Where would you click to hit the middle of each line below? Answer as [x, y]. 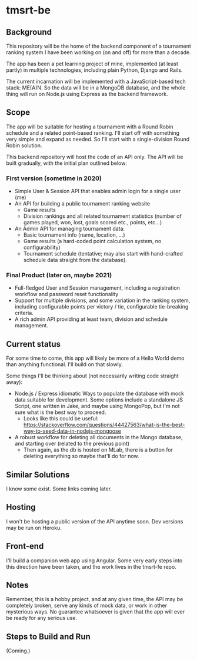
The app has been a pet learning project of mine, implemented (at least [92, 64]
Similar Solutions [38, 475]
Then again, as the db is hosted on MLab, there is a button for [98, 450]
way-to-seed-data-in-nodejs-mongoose [72, 431]
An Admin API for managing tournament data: [70, 229]
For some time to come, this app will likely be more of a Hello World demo [95, 358]
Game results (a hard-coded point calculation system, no [92, 241]
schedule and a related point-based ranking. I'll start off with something [93, 132]
